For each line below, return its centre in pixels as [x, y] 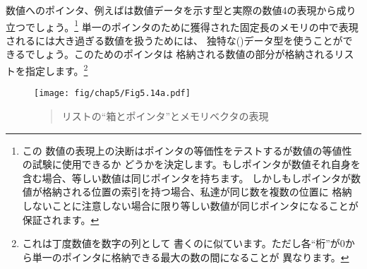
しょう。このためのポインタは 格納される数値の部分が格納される [185, 54]
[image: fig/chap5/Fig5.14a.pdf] [112, 94]
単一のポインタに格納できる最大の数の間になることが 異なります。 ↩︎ [191, 257]
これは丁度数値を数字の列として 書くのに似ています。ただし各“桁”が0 [183, 243]
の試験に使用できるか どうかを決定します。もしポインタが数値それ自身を [191, 164]
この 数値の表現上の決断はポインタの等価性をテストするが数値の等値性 [187, 150]
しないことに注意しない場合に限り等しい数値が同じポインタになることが [190, 205]
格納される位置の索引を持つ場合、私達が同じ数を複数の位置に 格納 [197, 192]
